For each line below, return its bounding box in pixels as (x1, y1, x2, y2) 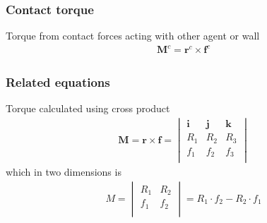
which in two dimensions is (6, 164, 121, 179)
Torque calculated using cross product (6, 101, 170, 116)
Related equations (6, 73, 110, 91)
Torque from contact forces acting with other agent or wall (6, 28, 260, 43)
